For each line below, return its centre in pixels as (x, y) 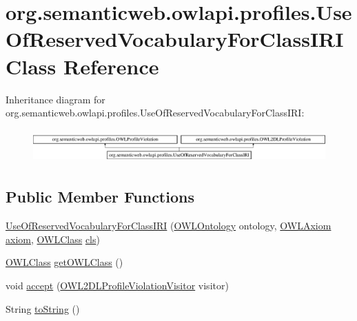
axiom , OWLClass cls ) (53, 239)
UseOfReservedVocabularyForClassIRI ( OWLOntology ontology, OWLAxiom (169, 226)
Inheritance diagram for (55, 99)
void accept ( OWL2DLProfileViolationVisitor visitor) (117, 286)
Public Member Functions (100, 197)
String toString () (43, 308)
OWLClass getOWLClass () (64, 262)
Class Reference (82, 66)
